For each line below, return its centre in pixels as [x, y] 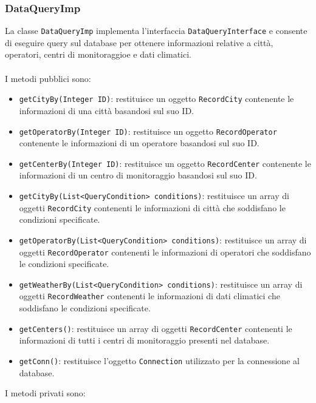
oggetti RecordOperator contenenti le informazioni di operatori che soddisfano [165, 252]
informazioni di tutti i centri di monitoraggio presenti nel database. [144, 340]
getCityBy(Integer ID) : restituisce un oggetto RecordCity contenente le [156, 99]
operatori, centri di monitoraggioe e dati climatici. [98, 54]
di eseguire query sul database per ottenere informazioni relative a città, [139, 42]
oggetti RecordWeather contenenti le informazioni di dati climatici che [149, 296]
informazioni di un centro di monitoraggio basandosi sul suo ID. [138, 175]
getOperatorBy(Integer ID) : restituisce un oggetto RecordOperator [148, 131]
